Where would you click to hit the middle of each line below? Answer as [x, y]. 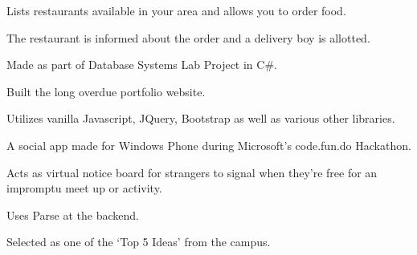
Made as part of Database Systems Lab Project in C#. [142, 65]
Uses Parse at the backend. [73, 215]
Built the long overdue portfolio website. [106, 91]
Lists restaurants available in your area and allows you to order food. [176, 10]
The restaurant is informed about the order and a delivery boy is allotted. [188, 37]
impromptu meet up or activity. [84, 188]
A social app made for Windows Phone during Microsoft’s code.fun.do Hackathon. [209, 145]
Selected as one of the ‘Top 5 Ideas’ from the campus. [139, 242]
